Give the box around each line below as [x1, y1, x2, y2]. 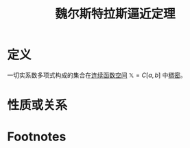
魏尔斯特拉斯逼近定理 [54, 6, 176, 22]
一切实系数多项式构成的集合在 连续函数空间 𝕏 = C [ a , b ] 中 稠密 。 [7, 71, 187, 79]
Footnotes [7, 129, 67, 145]
